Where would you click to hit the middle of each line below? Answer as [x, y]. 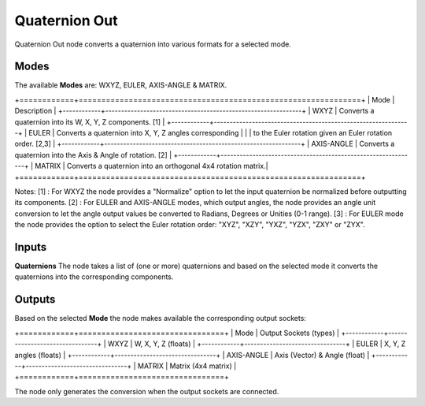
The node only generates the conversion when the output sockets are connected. [147, 391]
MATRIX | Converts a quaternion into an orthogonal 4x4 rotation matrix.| [152, 166]
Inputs [31, 247]
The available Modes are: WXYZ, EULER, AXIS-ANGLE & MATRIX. [121, 85]
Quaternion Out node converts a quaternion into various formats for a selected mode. [153, 44]
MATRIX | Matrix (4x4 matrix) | [187, 366]
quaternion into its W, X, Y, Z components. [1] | [90, 121]
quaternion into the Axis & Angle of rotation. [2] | [93, 155]
